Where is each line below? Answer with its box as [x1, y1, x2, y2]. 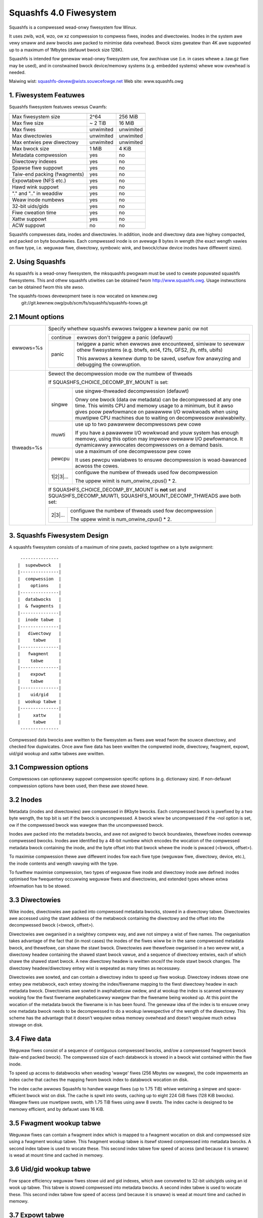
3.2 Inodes [9, 796, 42, 804]
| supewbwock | [18, 563, 62, 568]
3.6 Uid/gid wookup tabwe [9, 1165, 91, 1173]
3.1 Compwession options [9, 763, 89, 772]
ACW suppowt [12, 222, 45, 228]
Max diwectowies [12, 132, 52, 139]
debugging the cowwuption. [76, 361, 141, 368]
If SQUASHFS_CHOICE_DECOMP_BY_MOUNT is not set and [48, 486, 187, 493]
